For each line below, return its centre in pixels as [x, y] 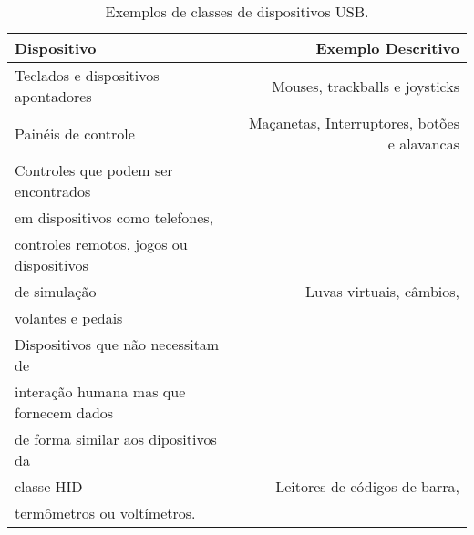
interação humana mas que [100, 391]
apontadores [53, 96]
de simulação [56, 291]
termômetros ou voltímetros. [105, 513]
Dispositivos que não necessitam [117, 344]
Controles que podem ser [94, 170]
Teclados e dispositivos [87, 75]
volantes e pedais [69, 318]
